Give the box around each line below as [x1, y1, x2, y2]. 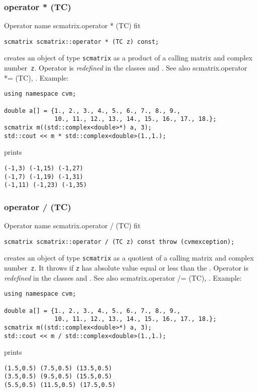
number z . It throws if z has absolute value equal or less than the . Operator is [4, 263, 248, 273]
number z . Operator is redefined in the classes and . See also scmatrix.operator [4, 62, 247, 73]
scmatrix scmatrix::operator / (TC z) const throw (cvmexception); [4, 238, 235, 245]
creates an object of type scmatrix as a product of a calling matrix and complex [4, 52, 252, 63]
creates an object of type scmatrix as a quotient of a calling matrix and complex [4, 252, 254, 263]
